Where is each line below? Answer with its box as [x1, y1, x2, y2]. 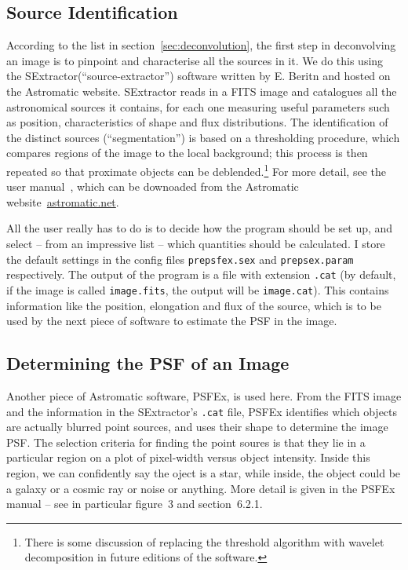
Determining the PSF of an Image [6, 351, 290, 375]
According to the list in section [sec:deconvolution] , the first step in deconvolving [6, 37, 396, 53]
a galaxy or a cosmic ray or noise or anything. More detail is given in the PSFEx [6, 480, 395, 496]
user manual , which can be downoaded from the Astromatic [6, 178, 299, 195]
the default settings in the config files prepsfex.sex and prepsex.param [6, 250, 354, 267]
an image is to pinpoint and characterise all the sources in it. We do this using [6, 52, 384, 68]
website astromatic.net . [6, 193, 119, 210]
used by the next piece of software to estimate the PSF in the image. [6, 312, 337, 329]
